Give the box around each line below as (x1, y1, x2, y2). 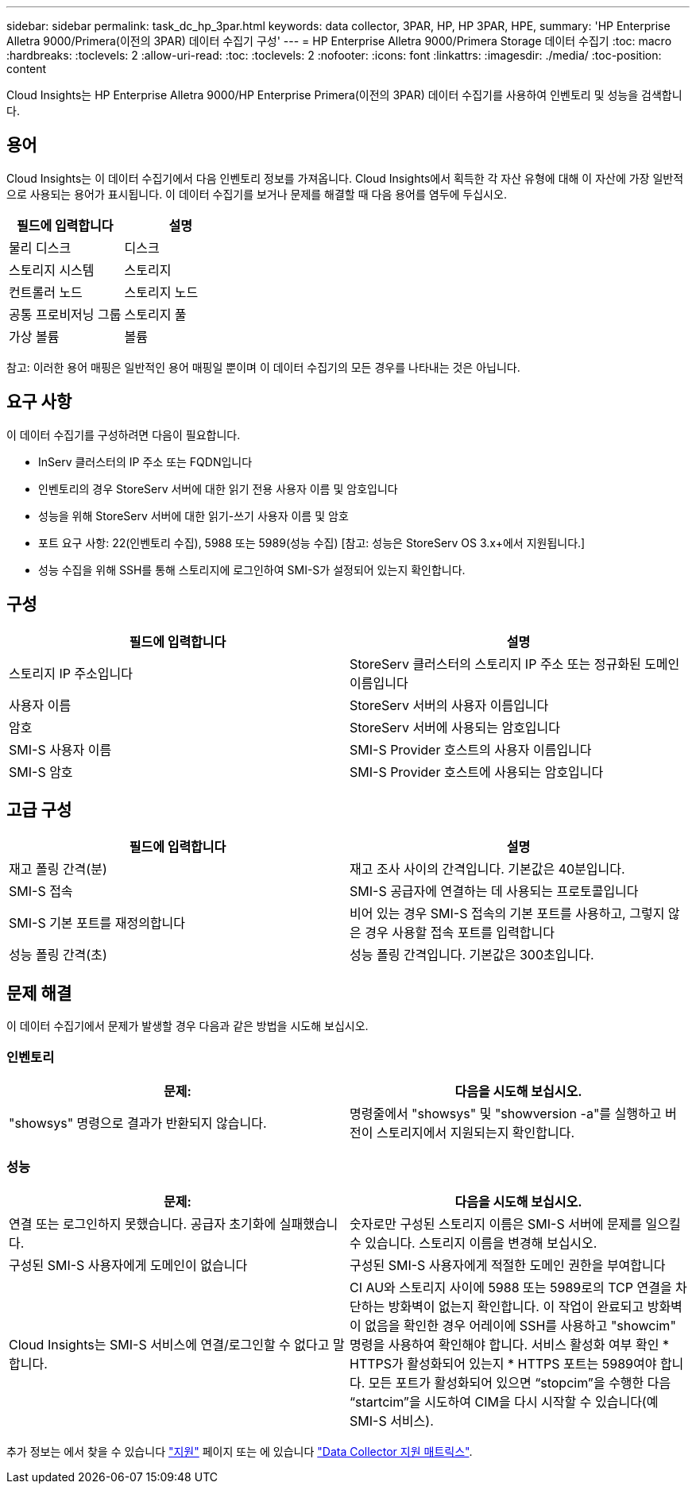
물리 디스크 (9, 239, 72, 256)
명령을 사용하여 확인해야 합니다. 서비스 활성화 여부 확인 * (350, 1336, 669, 1353)
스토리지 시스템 (9, 261, 95, 278)
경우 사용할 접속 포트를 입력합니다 (365, 924, 555, 941)
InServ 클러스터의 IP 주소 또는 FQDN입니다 (38, 454, 253, 469)
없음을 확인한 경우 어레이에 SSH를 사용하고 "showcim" (365, 1317, 676, 1334)
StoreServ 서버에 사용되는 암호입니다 (350, 719, 561, 735)
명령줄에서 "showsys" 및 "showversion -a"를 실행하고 (350, 1105, 662, 1121)
